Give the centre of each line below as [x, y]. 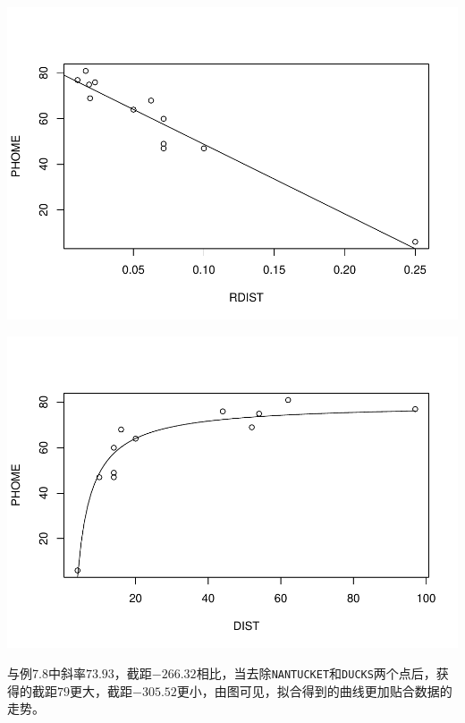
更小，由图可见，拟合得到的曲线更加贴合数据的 [314, 690]
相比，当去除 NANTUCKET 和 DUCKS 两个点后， [316, 673]
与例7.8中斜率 [46, 673]
